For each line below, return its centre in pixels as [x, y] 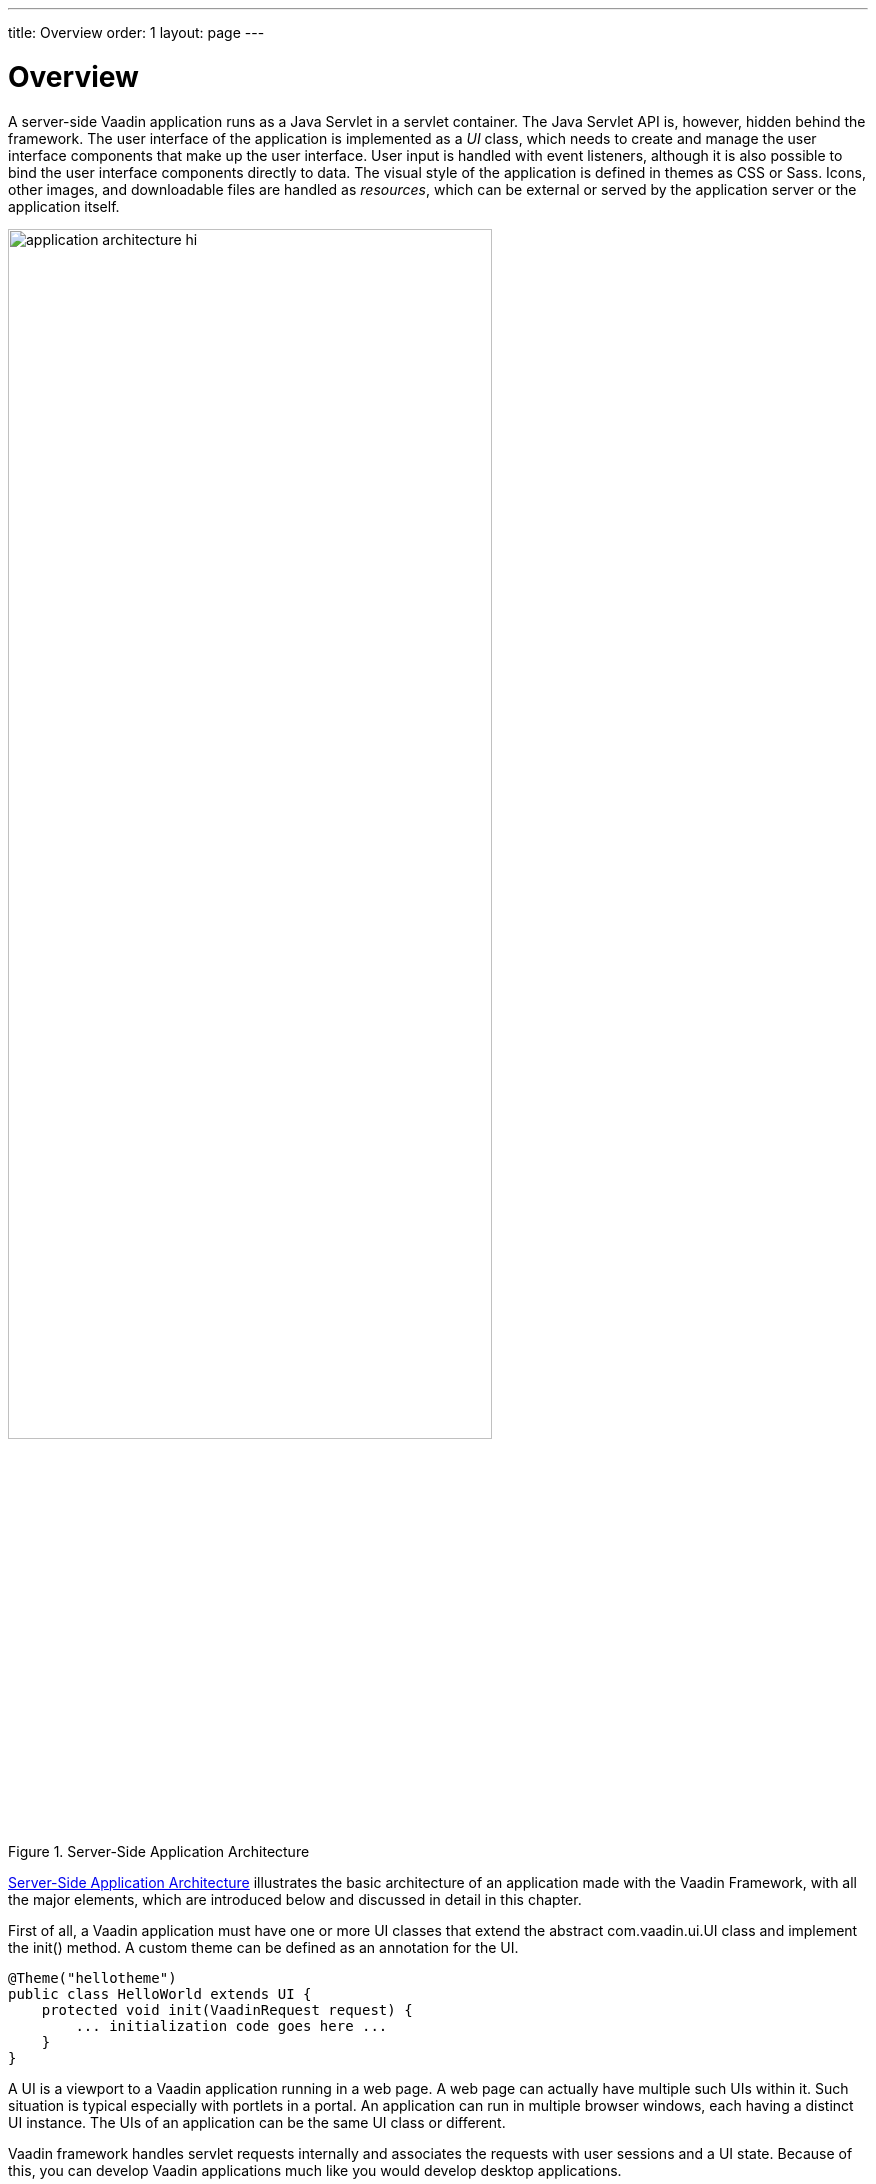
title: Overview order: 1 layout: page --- [136, 32]
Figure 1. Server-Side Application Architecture [159, 1851]
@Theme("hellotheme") [92, 1977]
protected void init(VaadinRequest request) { [227, 2009]
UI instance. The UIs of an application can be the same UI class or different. [257, 2122]
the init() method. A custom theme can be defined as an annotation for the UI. [263, 1947]
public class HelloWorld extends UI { [160, 1993]
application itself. [64, 206]
